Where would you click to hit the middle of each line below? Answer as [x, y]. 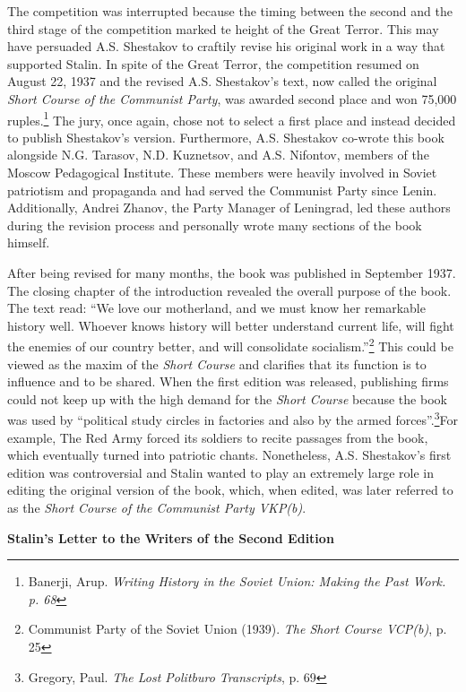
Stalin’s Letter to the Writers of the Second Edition [171, 537]
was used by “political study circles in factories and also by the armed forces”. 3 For [233, 419]
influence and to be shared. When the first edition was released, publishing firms [228, 381]
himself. [29, 242]
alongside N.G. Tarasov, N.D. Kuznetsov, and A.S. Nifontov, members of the [218, 155]
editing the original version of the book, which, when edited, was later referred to [230, 490]
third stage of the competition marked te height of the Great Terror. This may [223, 28]
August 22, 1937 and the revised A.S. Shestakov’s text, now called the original [222, 81]
